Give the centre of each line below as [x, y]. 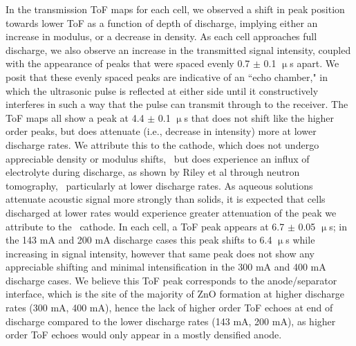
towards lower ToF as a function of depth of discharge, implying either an [162, 22]
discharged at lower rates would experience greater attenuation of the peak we [171, 212]
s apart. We [315, 63]
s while [300, 240]
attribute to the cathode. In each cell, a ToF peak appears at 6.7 [145, 226]
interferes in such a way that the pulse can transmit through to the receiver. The [177, 104]
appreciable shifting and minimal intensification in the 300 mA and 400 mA [166, 267]
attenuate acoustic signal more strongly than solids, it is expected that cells [166, 199]
